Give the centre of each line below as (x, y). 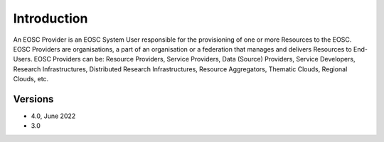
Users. (23, 59)
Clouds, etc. (31, 79)
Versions (33, 99)
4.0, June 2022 (53, 116)
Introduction (50, 18)
